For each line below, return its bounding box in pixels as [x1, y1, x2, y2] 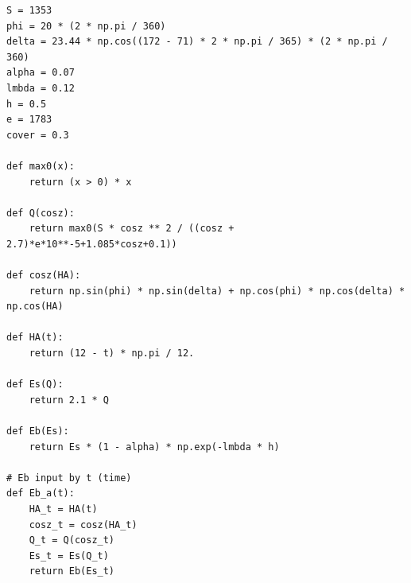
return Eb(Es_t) [29, 566, 115, 577]
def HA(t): [6, 332, 64, 344]
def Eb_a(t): [6, 488, 75, 499]
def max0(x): [6, 160, 75, 172]
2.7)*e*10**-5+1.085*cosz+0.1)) [6, 238, 177, 250]
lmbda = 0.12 [6, 82, 75, 94]
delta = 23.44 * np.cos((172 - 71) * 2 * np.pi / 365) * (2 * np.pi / [6, 36, 388, 48]
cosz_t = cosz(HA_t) [29, 519, 138, 531]
